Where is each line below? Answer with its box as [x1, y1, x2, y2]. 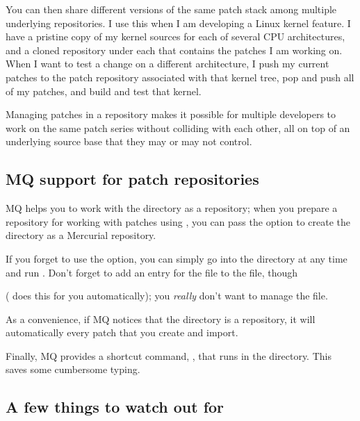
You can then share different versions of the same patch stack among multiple [6, 2, 337, 16]
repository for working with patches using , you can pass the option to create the [6, 214, 351, 229]
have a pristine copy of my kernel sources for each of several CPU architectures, [6, 29, 345, 44]
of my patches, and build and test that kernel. [6, 83, 202, 98]
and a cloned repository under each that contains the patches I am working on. [6, 42, 343, 57]
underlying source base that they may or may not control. [6, 134, 252, 149]
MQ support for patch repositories [6, 168, 259, 190]
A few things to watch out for [6, 396, 224, 418]
